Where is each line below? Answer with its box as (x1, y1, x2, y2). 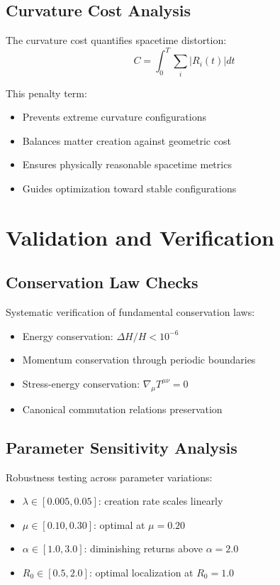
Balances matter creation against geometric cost (22, 133, 231, 148)
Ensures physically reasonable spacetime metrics (22, 157, 232, 172)
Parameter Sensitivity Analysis (6, 436, 237, 458)
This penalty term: (6, 85, 87, 100)
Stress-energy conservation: (22, 376, 140, 390)
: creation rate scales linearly (98, 493, 223, 508)
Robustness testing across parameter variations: (6, 469, 213, 484)
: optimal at (94, 517, 145, 532)
